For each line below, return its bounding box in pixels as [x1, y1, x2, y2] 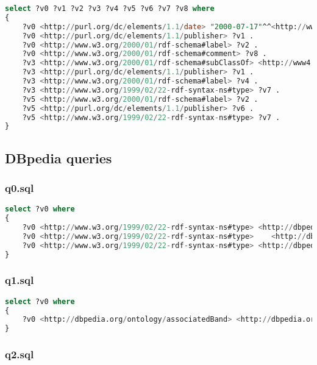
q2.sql [5, 347, 34, 362]
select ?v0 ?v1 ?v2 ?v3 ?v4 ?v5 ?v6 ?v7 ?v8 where [5, 4, 215, 13]
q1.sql [5, 272, 34, 288]
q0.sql [5, 180, 34, 195]
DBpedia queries [5, 148, 112, 167]
